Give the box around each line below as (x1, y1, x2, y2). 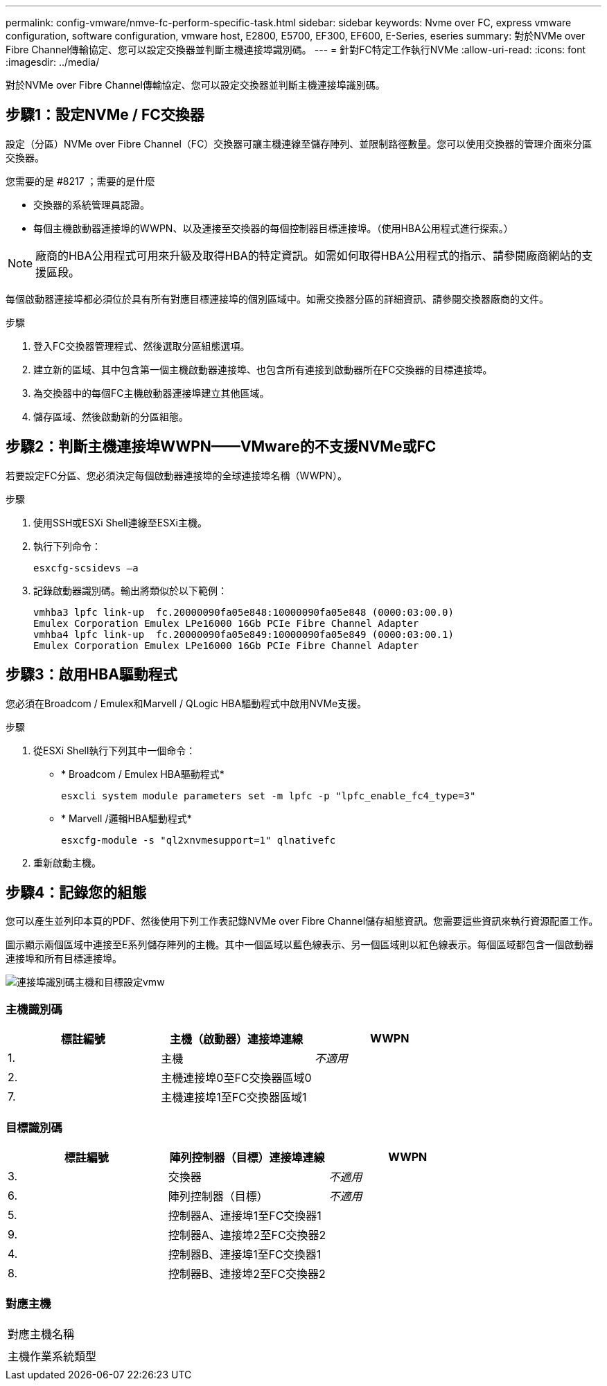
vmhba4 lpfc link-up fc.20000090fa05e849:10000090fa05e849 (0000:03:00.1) (33, 628, 454, 640)
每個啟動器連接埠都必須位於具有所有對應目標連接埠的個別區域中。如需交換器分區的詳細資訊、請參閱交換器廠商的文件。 (6, 292, 549, 305)
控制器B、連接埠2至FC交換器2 (168, 1266, 326, 1281)
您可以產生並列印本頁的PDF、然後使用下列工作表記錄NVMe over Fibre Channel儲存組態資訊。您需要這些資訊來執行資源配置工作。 (6, 915, 599, 927)
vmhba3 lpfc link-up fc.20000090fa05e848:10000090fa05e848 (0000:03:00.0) (33, 606, 454, 618)
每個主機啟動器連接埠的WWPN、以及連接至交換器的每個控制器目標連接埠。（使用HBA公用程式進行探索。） (33, 222, 513, 234)
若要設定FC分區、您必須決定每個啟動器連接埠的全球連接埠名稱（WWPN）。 (6, 469, 347, 481)
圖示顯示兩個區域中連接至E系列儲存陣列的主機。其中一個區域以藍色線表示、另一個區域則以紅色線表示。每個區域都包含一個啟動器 (6, 939, 594, 951)
